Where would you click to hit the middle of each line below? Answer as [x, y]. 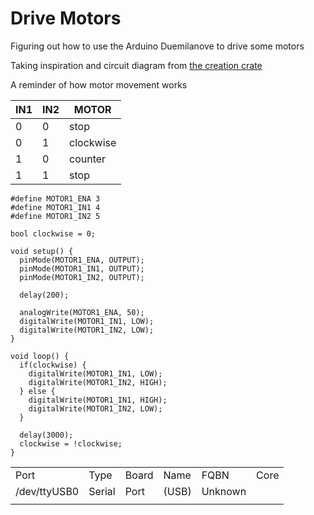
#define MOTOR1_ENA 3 [55, 198]
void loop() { [40, 356]
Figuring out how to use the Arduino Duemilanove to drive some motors [157, 46]
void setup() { [42, 251]
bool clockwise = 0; [53, 233]
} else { [37, 391]
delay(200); [44, 295]
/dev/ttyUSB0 [47, 491]
